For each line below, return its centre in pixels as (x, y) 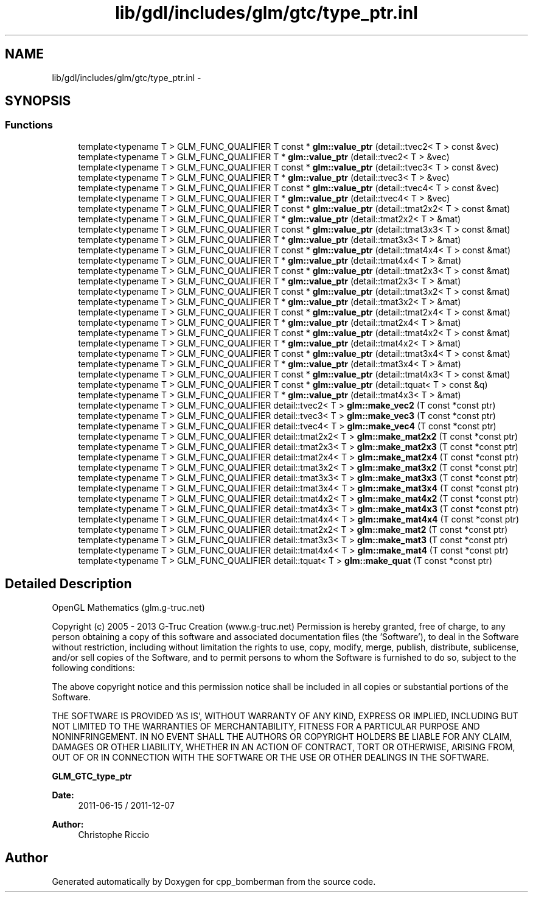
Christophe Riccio (114, 834)
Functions (29, 125)
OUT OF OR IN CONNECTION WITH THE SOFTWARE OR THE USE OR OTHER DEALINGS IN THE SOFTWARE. (270, 757)
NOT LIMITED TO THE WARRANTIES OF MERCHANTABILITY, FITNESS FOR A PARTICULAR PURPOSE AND (266, 726)
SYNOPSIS (38, 101)
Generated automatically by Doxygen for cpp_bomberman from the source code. (214, 881)
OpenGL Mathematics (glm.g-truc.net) (128, 607)
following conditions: (93, 667)
